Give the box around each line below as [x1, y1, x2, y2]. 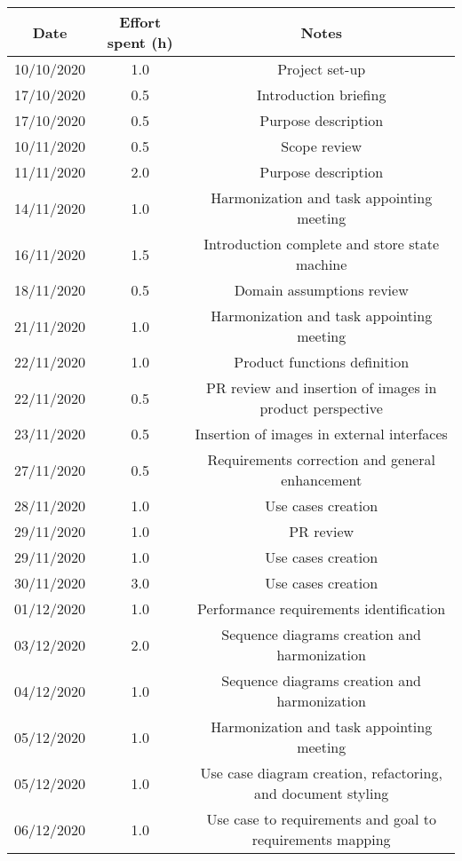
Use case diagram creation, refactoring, [200, 762, 442, 783]
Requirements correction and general [207, 449, 435, 470]
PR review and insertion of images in [205, 377, 437, 398]
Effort [119, 12, 162, 32]
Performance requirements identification [197, 598, 446, 619]
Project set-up [277, 59, 366, 79]
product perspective [259, 398, 383, 418]
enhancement [281, 470, 362, 490]
